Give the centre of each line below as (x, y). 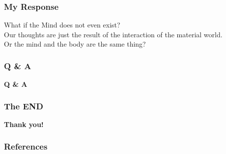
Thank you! (24, 124)
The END (24, 106)
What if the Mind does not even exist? (62, 25)
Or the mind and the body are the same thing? (75, 44)
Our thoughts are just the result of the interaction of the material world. (113, 34)
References (26, 146)
